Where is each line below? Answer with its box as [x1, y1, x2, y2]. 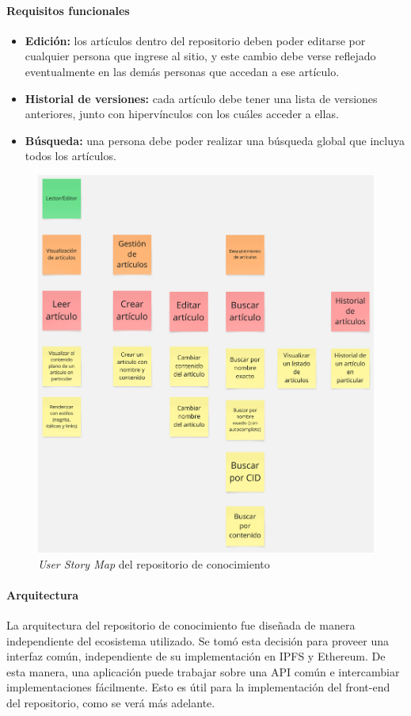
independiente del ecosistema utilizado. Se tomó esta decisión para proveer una [6, 632, 390, 649]
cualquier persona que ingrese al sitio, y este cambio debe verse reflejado [25, 48, 376, 64]
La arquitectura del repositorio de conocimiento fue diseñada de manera [6, 617, 356, 634]
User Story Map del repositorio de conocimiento [38, 555, 270, 572]
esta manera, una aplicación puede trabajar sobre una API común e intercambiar [6, 663, 400, 680]
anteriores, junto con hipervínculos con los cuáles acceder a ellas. [25, 105, 339, 122]
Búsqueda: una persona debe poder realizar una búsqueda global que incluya [25, 132, 405, 148]
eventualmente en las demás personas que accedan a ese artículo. [25, 63, 340, 79]
